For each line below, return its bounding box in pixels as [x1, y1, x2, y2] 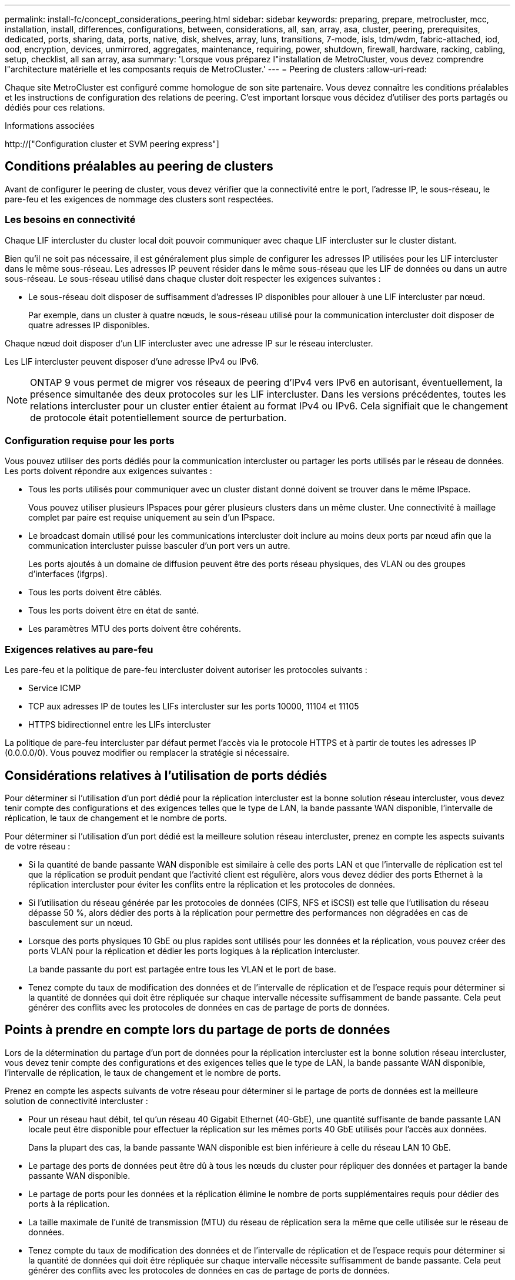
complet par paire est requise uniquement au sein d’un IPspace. [28, 512, 275, 523]
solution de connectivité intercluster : [5, 1095, 148, 1106]
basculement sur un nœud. [28, 917, 133, 928]
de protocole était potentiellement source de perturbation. [30, 411, 287, 424]
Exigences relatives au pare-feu [5, 643, 153, 655]
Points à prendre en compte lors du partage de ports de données [5, 1022, 390, 1038]
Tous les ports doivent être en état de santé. [28, 605, 199, 616]
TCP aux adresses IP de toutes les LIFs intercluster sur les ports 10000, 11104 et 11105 [28, 701, 359, 712]
